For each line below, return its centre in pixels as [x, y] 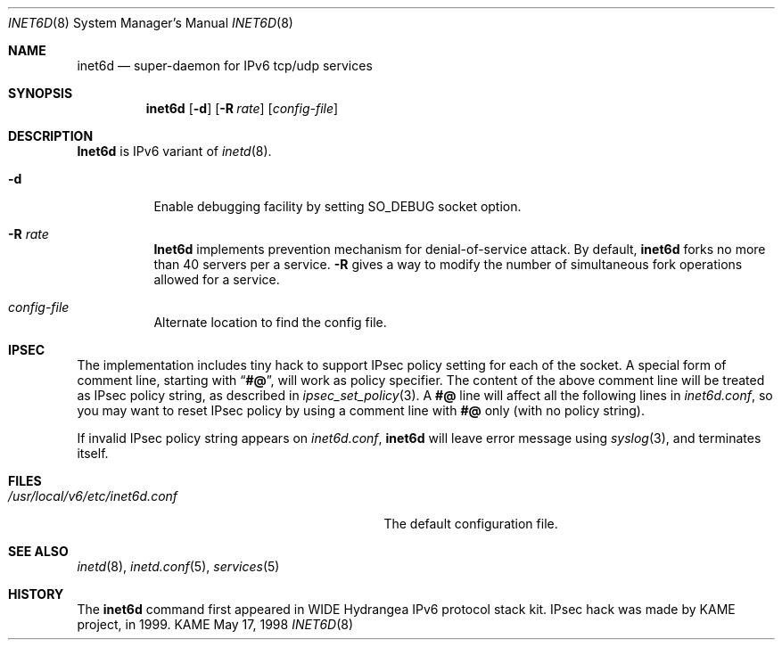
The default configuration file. [471, 524]
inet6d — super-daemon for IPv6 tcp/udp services [225, 66]
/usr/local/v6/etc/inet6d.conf [93, 496]
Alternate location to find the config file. [270, 322]
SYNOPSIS [41, 93]
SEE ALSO [38, 551]
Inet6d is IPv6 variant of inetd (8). [174, 151]
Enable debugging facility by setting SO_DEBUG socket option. [337, 206]
